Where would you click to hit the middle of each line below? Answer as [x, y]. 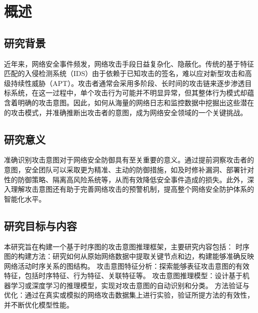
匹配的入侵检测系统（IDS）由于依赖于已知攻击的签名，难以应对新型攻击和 [125, 73]
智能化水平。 [25, 198]
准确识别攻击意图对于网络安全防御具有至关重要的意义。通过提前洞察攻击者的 [129, 160]
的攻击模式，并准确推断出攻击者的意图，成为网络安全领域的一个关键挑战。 [126, 112]
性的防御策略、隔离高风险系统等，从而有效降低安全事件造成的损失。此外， [126, 179]
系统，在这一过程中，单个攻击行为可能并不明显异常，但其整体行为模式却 [129, 93]
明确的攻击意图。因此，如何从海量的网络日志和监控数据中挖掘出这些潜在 [136, 102]
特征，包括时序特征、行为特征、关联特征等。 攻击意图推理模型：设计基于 [123, 275]
